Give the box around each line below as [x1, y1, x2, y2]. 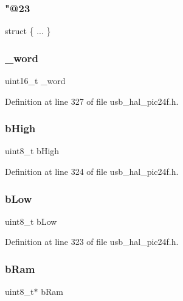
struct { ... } [5, 24, 51, 37]
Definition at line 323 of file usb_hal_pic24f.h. [5, 235, 179, 248]
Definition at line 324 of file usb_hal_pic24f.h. [5, 165, 179, 178]
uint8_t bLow [5, 214, 57, 227]
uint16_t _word [5, 74, 66, 87]
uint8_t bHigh [5, 144, 60, 157]
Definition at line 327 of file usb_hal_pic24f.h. [5, 94, 179, 107]
